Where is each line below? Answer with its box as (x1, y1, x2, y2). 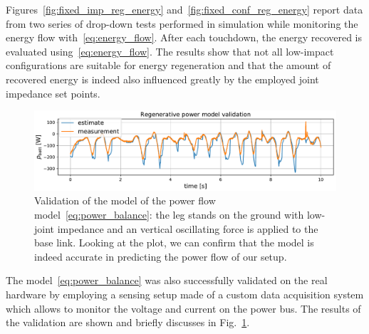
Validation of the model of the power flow (34, 193, 216, 208)
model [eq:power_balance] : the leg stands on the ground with (34, 207, 304, 221)
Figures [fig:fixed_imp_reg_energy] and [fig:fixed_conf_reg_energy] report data (6, 2, 363, 16)
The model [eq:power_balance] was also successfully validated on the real (6, 273, 328, 288)
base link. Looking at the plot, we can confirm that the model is (34, 235, 314, 250)
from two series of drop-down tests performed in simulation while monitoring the (6, 16, 358, 31)
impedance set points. (6, 85, 100, 100)
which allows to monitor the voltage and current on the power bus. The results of (6, 301, 361, 315)
